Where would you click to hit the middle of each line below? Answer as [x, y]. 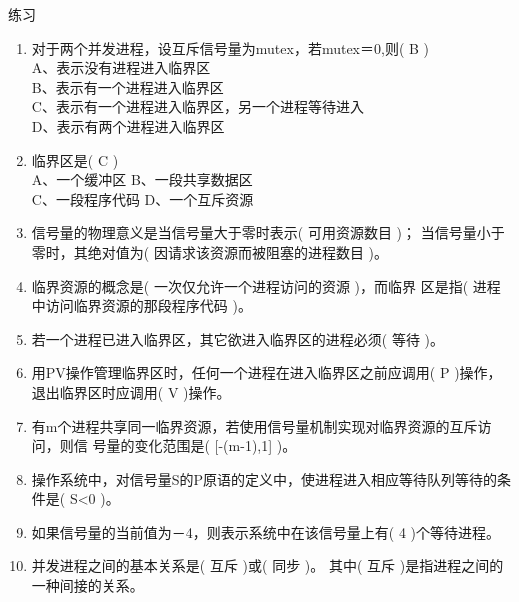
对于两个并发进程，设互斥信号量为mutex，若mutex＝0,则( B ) [230, 47]
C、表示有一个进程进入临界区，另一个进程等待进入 [197, 106]
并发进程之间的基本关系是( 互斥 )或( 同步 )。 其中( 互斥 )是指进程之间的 [267, 565]
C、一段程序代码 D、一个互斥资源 [142, 198]
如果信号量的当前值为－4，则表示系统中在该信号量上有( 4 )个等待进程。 [266, 531]
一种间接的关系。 [87, 585]
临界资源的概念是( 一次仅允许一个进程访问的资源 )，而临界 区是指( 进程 [266, 285]
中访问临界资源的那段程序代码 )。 [141, 305]
